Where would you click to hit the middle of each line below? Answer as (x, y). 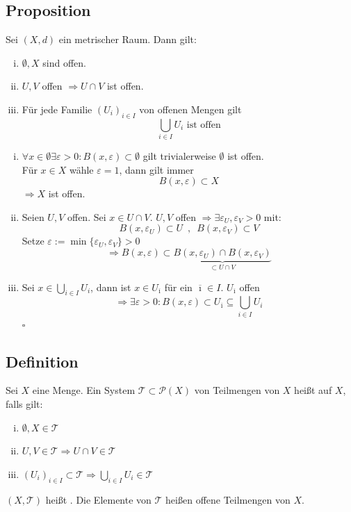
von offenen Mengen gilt (190, 109)
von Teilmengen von (237, 390)
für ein (178, 287)
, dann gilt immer (156, 169)
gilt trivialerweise (179, 156)
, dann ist (111, 287)
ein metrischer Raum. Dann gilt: (128, 39)
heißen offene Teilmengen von (228, 499)
